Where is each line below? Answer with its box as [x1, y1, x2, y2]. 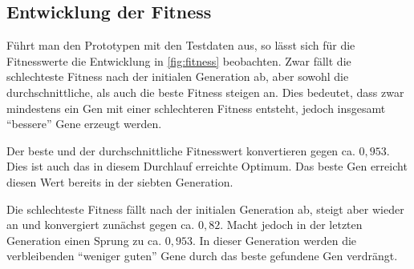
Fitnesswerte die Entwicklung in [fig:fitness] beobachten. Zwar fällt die [6, 52, 351, 69]
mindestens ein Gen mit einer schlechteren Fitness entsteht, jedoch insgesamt [6, 99, 386, 116]
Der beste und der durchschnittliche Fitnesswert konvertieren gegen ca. [6, 142, 355, 159]
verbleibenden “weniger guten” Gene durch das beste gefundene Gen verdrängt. [6, 247, 398, 264]
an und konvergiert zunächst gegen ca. [6, 216, 195, 233]
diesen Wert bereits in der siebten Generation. [6, 173, 233, 190]
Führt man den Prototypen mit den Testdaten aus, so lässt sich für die [6, 37, 355, 54]
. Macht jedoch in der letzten [220, 216, 363, 233]
